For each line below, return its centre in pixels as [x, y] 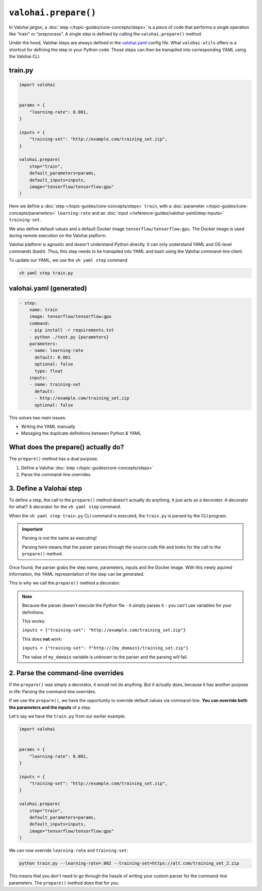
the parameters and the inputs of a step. [50, 707]
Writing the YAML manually [48, 426]
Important [33, 529]
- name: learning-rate [56, 351]
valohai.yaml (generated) [48, 288]
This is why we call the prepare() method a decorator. [65, 583]
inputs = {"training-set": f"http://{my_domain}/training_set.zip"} [105, 648]
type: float [49, 371]
